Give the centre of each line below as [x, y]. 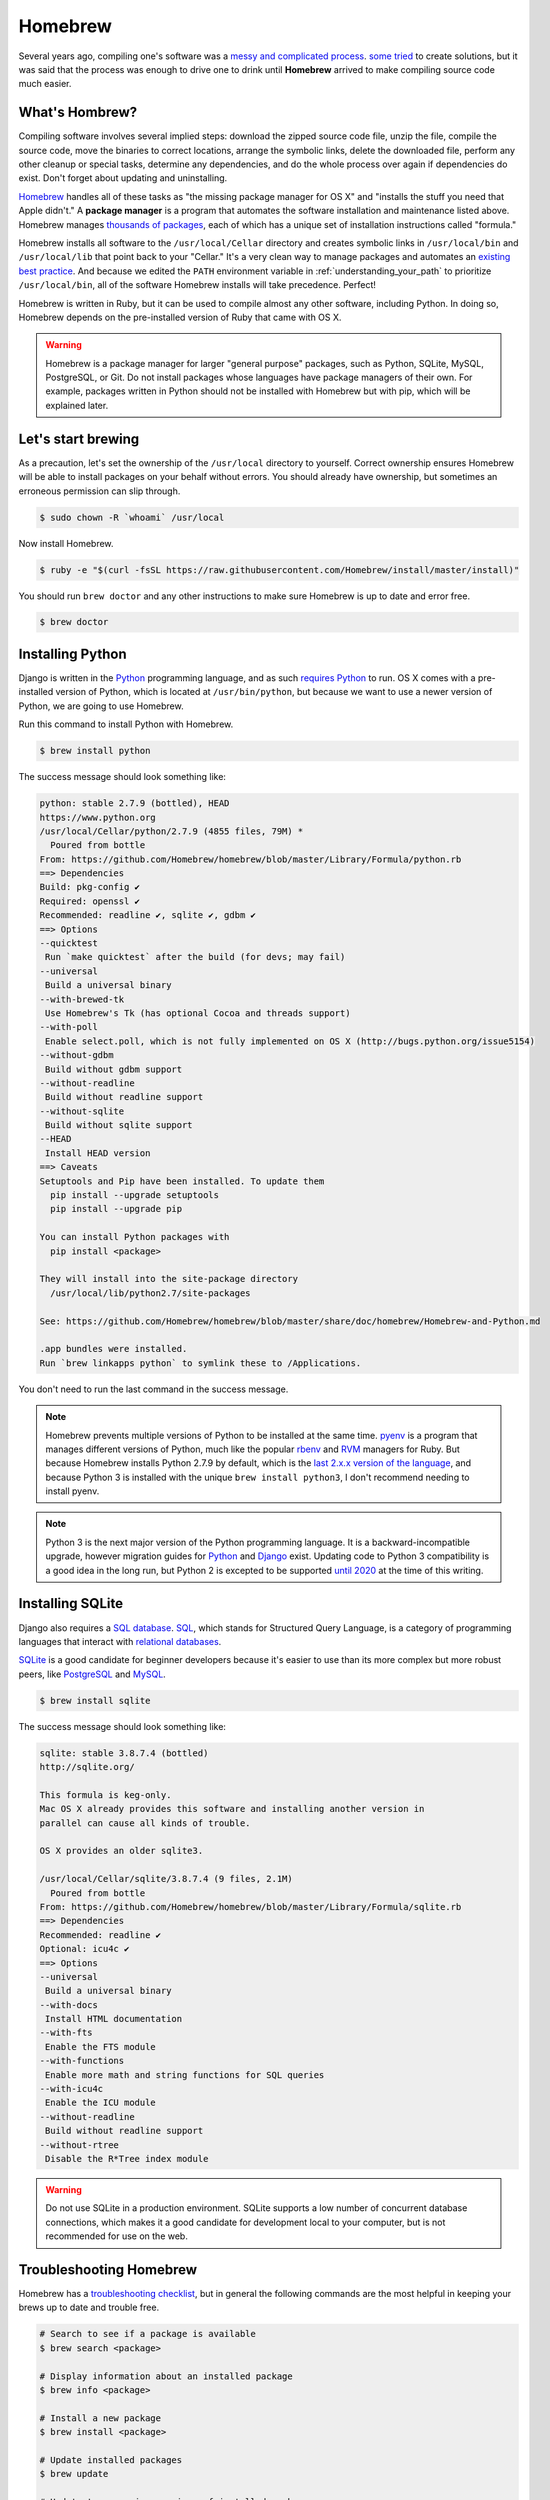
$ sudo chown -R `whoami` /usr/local [132, 517]
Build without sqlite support [119, 1125]
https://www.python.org [98, 817]
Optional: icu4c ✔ [84, 1949]
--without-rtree [79, 2144]
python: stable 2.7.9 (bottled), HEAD [134, 803]
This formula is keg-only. [105, 1794]
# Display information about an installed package [166, 2376]
